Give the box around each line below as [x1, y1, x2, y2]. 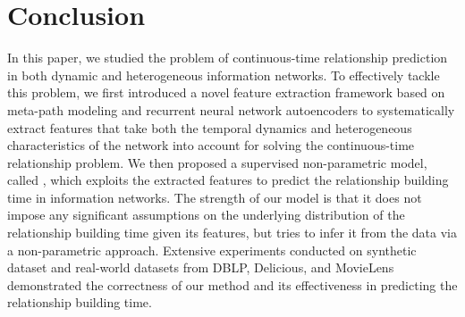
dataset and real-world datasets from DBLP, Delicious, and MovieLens [7, 258, 394, 277]
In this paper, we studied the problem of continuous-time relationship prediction [7, 48, 448, 67]
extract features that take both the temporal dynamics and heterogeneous [7, 118, 412, 137]
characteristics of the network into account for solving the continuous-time [7, 136, 415, 154]
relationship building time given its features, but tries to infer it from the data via [7, 223, 457, 242]
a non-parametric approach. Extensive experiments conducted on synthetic [7, 240, 417, 259]
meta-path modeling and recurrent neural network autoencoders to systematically [7, 100, 455, 119]
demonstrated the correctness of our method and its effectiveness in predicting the [7, 275, 458, 294]
